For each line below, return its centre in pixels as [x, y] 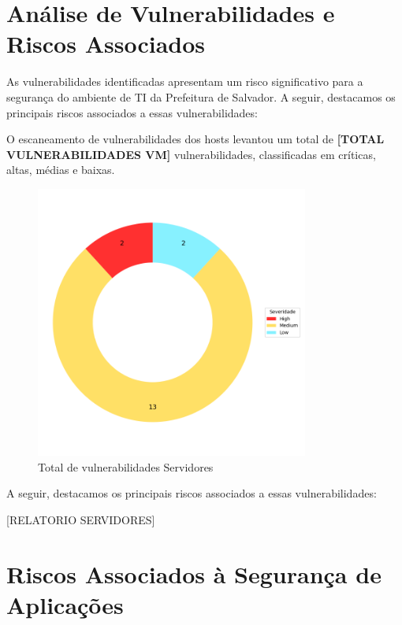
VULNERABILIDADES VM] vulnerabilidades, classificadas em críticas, [191, 154]
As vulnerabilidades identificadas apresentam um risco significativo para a [185, 81]
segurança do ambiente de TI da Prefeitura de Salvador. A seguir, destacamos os [201, 96]
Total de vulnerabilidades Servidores [126, 466]
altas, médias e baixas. [61, 170]
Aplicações [65, 604]
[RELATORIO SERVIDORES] [81, 519]
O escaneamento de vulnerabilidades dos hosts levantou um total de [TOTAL [195, 139]
